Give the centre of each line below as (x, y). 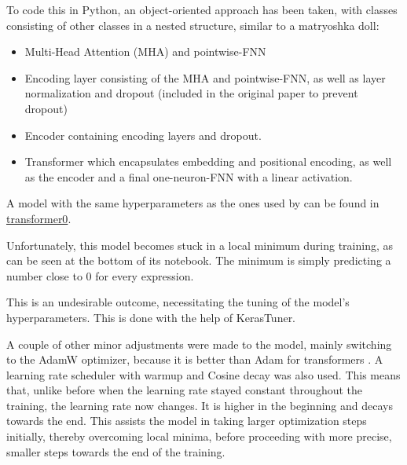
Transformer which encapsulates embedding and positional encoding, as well (208, 161)
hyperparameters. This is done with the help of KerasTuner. (151, 317)
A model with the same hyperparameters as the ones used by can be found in (193, 203)
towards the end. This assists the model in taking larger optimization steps (187, 421)
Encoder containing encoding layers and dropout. (143, 135)
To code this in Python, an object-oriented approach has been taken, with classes (202, 9)
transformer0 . (39, 218)
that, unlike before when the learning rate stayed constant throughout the (185, 390)
